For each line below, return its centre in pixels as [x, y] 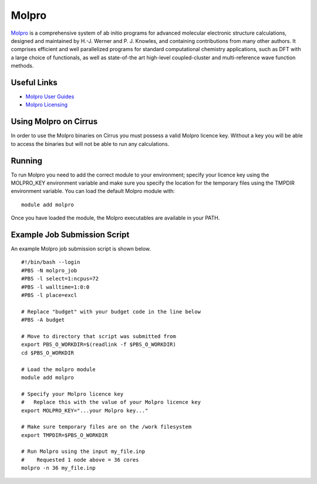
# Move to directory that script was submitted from [99, 336]
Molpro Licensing [46, 105]
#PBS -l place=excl [49, 295]
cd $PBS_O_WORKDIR [48, 353]
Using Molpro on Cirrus [54, 121]
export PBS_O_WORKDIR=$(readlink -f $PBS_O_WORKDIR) [99, 345]
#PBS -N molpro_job [49, 270]
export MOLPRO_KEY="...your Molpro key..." [85, 410]
